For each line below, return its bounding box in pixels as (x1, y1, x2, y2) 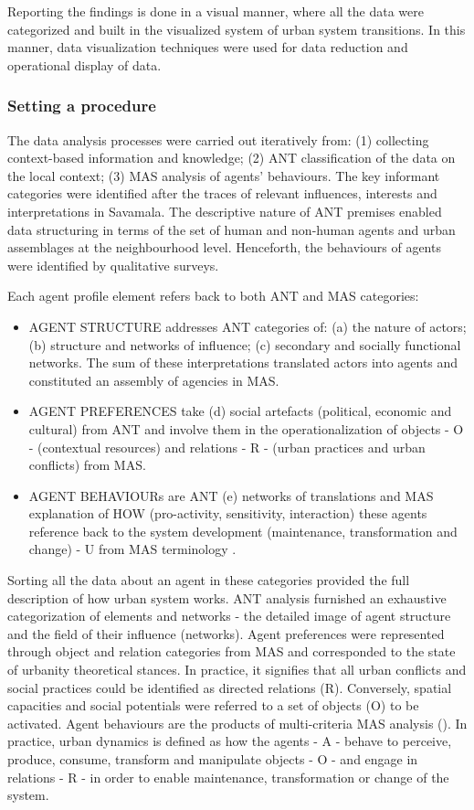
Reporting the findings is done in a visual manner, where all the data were (7, 2, 424, 20)
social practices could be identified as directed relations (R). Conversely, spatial (7, 677, 452, 697)
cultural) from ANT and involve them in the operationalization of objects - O (28, 419, 464, 438)
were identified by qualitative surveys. (7, 255, 219, 274)
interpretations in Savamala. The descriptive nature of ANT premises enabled (7, 201, 442, 220)
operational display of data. (7, 55, 162, 74)
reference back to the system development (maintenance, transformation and (28, 521, 458, 540)
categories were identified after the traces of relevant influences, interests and (7, 184, 437, 203)
